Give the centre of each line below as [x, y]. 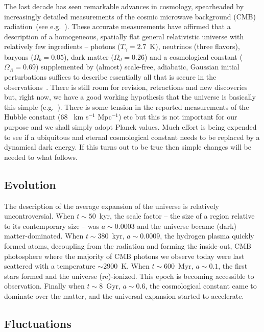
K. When [135, 266]
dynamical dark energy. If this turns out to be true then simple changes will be [128, 147]
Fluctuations [38, 323]
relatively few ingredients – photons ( [62, 46]
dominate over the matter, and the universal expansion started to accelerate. [124, 295]
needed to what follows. [41, 157]
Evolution [30, 184]
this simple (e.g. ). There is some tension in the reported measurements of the [127, 106]
